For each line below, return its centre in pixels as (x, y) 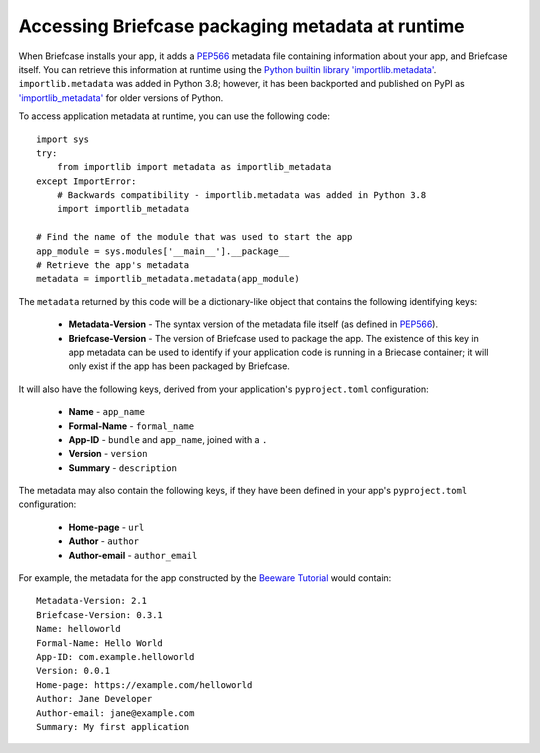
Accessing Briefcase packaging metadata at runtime (241, 26)
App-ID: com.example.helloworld (115, 656)
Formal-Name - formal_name (131, 426)
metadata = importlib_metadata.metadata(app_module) (168, 279)
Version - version (108, 454)
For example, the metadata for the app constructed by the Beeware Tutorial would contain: (205, 578)
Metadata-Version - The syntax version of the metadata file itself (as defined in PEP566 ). (253, 324)
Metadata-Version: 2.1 (92, 601)
